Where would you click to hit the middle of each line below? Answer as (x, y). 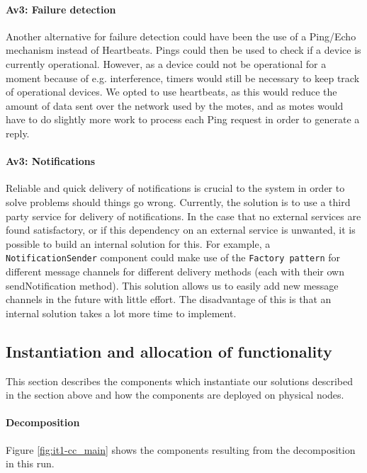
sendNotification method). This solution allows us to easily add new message (172, 285)
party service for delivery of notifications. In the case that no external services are (183, 216)
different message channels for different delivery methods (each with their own (175, 271)
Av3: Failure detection (61, 9)
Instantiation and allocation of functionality (169, 351)
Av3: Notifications (51, 161)
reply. (18, 133)
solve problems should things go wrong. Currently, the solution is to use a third (178, 201)
